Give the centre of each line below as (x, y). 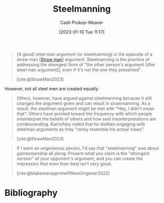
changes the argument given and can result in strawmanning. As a (83, 103)
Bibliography (31, 193)
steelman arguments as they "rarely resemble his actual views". (81, 129)
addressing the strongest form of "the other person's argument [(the (86, 64)
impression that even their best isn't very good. (64, 163)
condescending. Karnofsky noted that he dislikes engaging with (81, 124)
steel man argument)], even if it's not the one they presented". (79, 70)
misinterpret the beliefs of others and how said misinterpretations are (86, 119)
